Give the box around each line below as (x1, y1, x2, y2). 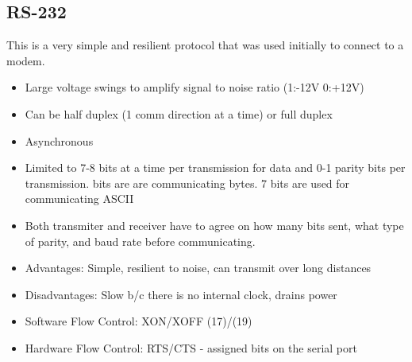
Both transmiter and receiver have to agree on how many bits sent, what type (25, 216, 404, 233)
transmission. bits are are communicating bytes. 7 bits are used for (25, 174, 350, 191)
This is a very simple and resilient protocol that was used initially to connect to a (6, 37, 404, 53)
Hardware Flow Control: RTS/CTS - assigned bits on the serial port (25, 339, 357, 356)
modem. (6, 52, 45, 68)
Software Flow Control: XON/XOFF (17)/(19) (25, 313, 252, 329)
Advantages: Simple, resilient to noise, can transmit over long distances (25, 259, 372, 276)
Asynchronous (25, 132, 94, 149)
